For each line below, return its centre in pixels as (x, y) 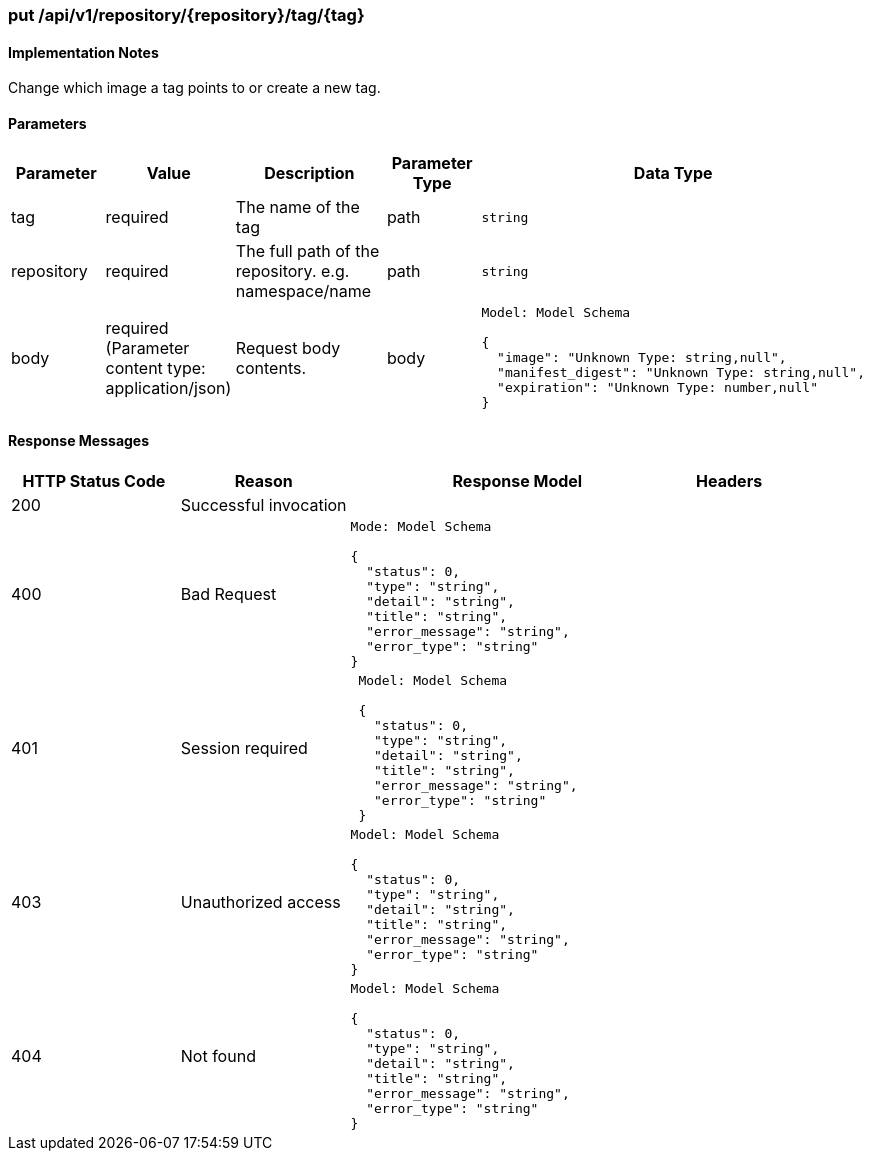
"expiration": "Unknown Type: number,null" (657, 388)
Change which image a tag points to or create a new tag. (194, 88)
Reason (263, 480)
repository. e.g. (292, 271)
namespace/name (303, 291)
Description (309, 173)
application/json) (168, 387)
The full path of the (307, 251)
